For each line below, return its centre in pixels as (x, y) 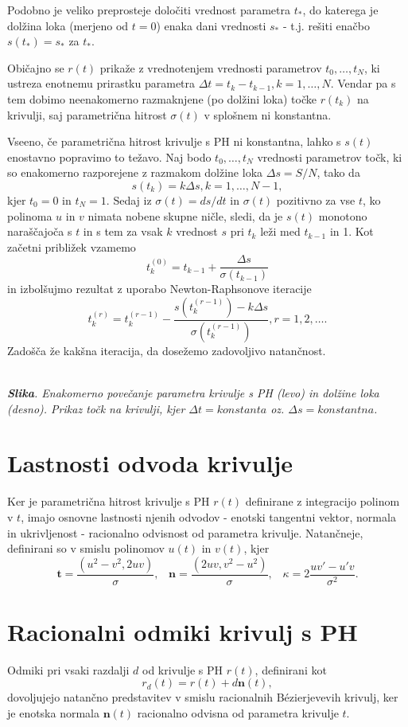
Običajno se (36, 67)
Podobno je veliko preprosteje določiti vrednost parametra (149, 10)
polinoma (30, 215)
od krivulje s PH (183, 669)
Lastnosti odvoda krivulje (150, 463)
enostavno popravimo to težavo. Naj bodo (109, 156)
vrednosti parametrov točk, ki (330, 156)
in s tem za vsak (123, 231)
